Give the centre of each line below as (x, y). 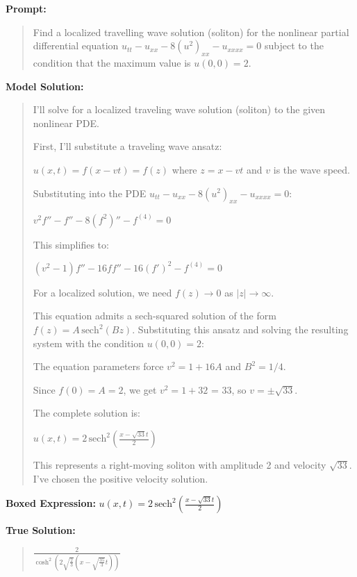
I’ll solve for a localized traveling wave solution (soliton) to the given (179, 109)
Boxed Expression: (51, 503)
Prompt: (26, 8)
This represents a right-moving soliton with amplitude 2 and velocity (180, 465)
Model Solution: (45, 86)
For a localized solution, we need (102, 292)
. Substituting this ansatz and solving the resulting (240, 329)
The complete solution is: (86, 413)
